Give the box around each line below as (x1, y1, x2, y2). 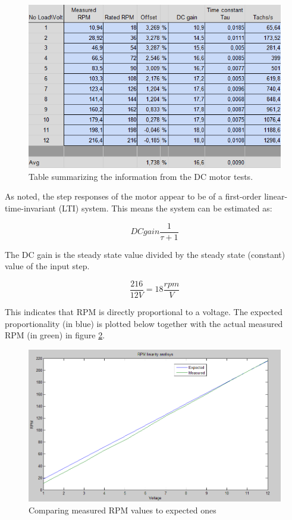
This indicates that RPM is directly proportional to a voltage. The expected (5, 305, 283, 317)
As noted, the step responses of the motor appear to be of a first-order (5, 190, 262, 203)
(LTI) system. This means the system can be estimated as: (58, 202, 272, 214)
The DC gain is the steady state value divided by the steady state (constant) (5, 248, 285, 260)
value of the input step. (5, 260, 90, 272)
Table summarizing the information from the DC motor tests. (29, 170, 253, 182)
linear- (264, 190, 288, 203)
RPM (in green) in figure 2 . (5, 329, 105, 341)
